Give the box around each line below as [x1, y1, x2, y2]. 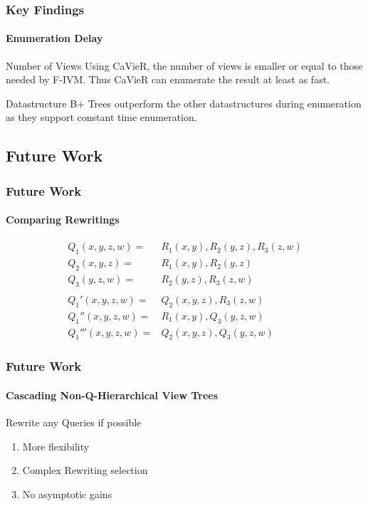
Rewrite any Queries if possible [6, 415, 142, 430]
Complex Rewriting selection [22, 463, 148, 478]
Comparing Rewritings [6, 212, 120, 227]
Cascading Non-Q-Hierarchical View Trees [6, 387, 219, 402]
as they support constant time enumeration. [6, 110, 197, 125]
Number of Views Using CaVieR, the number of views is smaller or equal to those [6, 58, 363, 73]
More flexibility [22, 438, 90, 453]
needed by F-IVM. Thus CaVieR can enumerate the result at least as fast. [6, 72, 330, 87]
